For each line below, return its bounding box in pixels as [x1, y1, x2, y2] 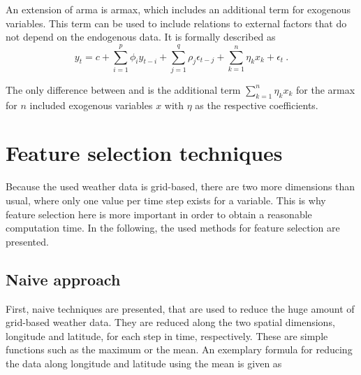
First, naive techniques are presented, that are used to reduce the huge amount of [6, 301, 355, 316]
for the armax [296, 82, 355, 97]
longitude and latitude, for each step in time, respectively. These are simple [6, 328, 328, 343]
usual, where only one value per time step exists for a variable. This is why [6, 193, 326, 208]
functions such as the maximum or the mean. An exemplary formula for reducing [6, 342, 353, 357]
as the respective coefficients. [195, 97, 318, 112]
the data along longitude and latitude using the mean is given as [6, 355, 282, 370]
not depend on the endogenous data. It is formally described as [6, 29, 276, 44]
